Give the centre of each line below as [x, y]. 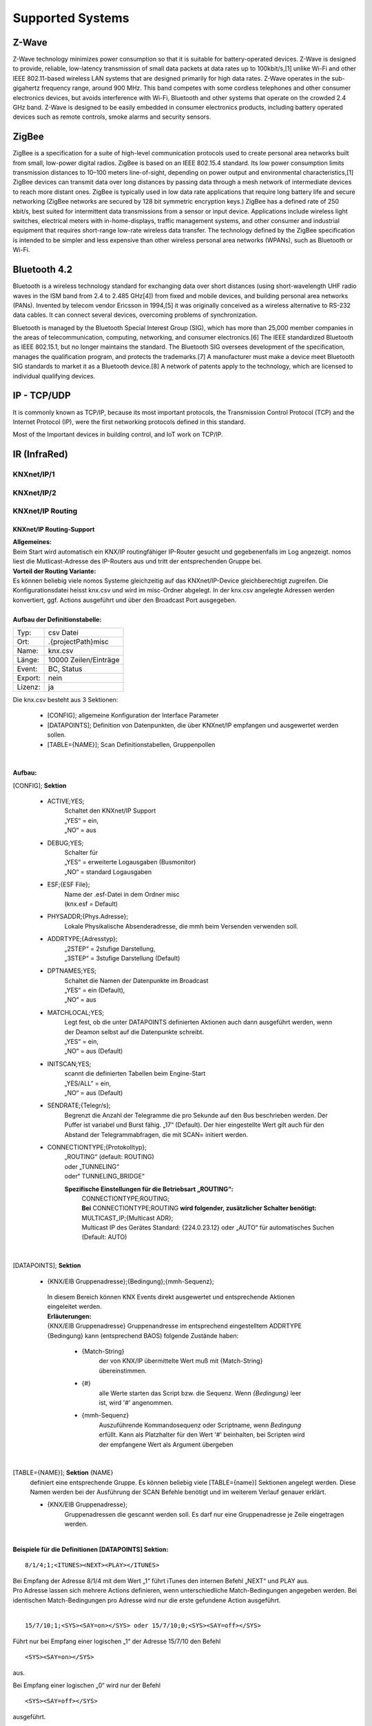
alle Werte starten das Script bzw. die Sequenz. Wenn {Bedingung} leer [200, 1393]
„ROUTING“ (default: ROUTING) [109, 1157]
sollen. [57, 735]
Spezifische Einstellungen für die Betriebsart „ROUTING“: [149, 1189]
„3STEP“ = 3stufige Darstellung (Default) [122, 958]
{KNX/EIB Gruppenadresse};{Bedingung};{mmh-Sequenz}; [131, 1281]
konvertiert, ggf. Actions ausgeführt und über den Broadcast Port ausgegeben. [125, 600]
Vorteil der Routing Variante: [54, 571]
